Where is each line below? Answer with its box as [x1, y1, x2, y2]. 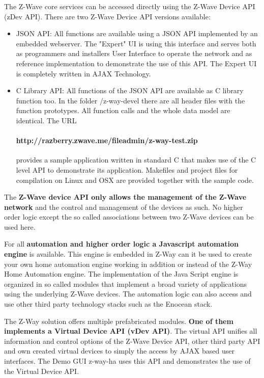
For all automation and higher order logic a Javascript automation [4, 238, 239, 249]
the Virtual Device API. [4, 365, 79, 376]
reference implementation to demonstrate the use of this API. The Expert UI [16, 58, 257, 68]
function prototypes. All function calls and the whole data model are [16, 105, 230, 116]
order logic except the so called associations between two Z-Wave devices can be [4, 211, 254, 222]
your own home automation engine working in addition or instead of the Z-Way [4, 258, 252, 269]
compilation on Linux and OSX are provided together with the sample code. [16, 174, 254, 185]
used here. [4, 221, 36, 232]
